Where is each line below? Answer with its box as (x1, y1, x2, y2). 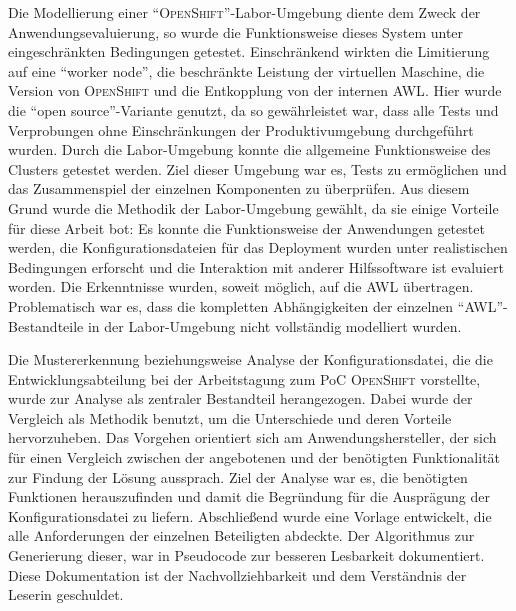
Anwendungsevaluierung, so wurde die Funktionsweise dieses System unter (8, 21, 464, 42)
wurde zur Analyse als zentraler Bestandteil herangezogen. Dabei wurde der (8, 388, 473, 409)
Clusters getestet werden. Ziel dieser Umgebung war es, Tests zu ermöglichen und (8, 158, 507, 179)
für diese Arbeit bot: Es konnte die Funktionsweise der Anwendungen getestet (8, 217, 485, 238)
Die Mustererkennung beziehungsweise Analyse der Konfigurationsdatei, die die (8, 349, 493, 370)
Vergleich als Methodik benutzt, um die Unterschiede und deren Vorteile (8, 407, 452, 428)
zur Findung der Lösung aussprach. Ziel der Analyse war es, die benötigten (8, 466, 468, 487)
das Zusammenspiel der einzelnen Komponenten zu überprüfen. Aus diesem (8, 178, 470, 199)
